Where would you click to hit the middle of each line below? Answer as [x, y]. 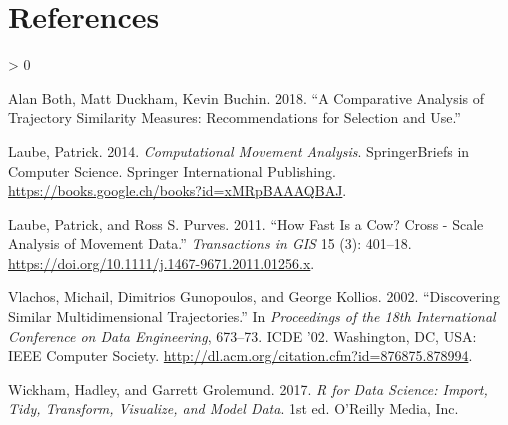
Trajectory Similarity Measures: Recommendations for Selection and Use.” [234, 117]
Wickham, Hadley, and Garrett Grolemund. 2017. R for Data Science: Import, [248, 388]
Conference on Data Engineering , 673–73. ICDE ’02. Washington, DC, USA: [242, 335]
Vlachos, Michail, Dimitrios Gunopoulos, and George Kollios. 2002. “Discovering [254, 296]
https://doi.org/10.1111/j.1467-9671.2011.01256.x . [161, 262]
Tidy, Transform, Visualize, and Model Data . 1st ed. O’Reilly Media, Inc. [233, 408]
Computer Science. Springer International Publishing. [172, 170]
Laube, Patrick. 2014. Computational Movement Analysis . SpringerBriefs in [239, 150]
